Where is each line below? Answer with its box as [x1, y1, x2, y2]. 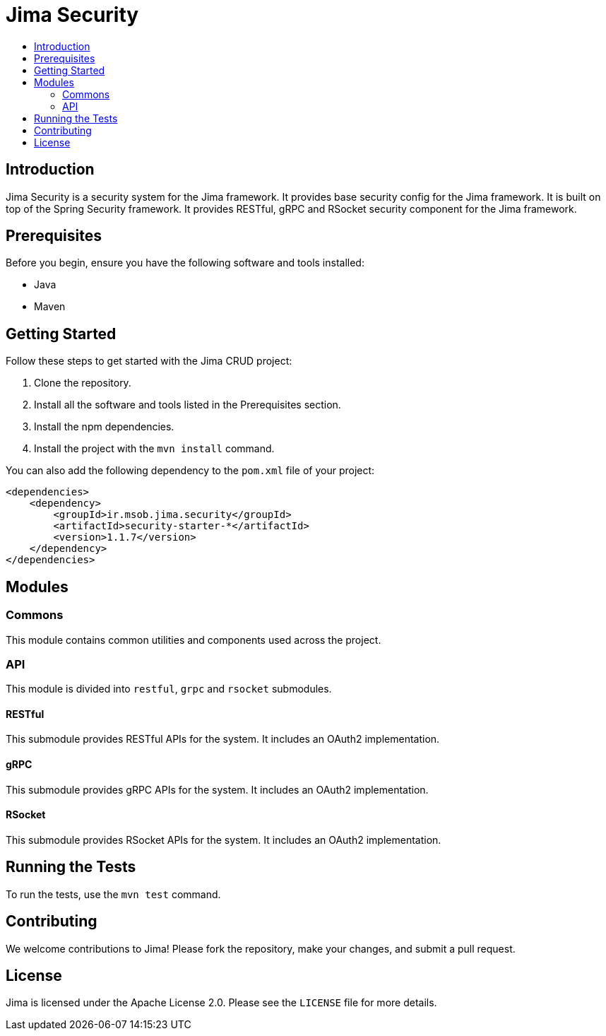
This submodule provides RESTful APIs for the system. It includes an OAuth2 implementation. [6, 733, 440, 746]
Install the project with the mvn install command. [34, 442, 275, 455]
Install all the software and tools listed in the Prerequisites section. [34, 399, 341, 411]
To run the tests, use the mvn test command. [6, 888, 221, 900]
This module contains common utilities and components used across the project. [6, 633, 381, 646]
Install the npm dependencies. [34, 420, 174, 433]
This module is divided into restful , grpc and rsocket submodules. [6, 683, 332, 695]
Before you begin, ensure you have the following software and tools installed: [6, 257, 364, 269]
